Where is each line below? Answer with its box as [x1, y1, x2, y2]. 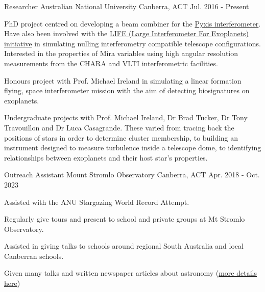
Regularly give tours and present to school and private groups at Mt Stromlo [4, 214, 245, 224]
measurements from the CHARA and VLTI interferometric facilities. [4, 58, 218, 68]
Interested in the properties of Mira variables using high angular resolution [4, 48, 238, 59]
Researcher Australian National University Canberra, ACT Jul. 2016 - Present [4, 1, 249, 11]
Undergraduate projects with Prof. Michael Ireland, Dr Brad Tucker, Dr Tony [4, 112, 248, 123]
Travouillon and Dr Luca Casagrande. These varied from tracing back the [4, 122, 234, 132]
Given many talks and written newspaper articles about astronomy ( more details [4, 268, 257, 278]
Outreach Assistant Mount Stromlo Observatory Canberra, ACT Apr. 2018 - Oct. [4, 169, 260, 180]
